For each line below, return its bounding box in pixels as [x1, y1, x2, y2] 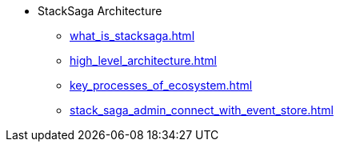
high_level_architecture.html [70, 54, 217, 67]
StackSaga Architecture [38, 4, 162, 18]
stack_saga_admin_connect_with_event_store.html [70, 103, 334, 117]
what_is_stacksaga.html [70, 29, 195, 42]
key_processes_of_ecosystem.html [70, 78, 253, 92]
